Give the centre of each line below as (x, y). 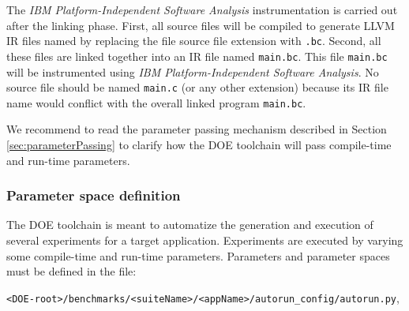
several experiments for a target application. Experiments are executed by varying (205, 240)
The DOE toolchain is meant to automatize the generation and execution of (190, 225)
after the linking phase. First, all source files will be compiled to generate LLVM (201, 25)
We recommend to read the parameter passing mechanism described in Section (197, 129)
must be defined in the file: (71, 271)
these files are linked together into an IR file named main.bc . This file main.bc (197, 56)
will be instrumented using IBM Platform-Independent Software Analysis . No (193, 71)
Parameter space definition (94, 195)
